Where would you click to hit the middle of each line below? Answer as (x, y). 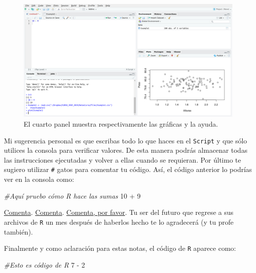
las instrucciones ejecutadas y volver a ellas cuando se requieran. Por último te (123, 159)
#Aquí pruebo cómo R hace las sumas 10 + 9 (72, 195)
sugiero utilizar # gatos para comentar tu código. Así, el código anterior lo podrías (128, 169)
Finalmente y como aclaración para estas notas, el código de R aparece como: (120, 248)
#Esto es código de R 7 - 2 (45, 264)
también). (18, 231)
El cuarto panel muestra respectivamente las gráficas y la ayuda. (121, 123)
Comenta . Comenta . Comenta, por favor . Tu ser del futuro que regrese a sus (119, 212)
